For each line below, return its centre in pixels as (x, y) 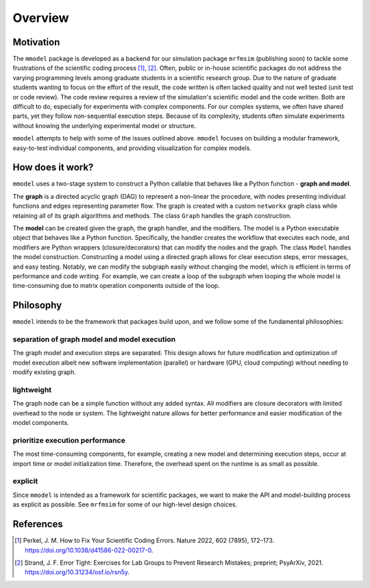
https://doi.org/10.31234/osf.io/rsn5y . (77, 572)
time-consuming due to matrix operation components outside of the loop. (116, 286)
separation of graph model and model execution (94, 339)
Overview (41, 18)
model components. (41, 423)
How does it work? (53, 168)
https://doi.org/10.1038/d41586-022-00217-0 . (89, 550)
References (38, 524)
